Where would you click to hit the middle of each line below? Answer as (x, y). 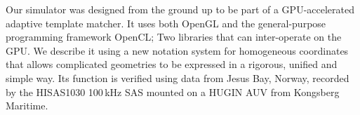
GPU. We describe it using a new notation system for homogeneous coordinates (177, 50)
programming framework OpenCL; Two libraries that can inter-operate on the (174, 37)
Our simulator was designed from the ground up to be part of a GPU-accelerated (180, 9)
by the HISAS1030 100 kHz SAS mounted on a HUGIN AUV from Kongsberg (173, 92)
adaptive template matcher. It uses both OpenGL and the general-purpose (166, 23)
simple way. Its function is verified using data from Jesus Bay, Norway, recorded (178, 77)
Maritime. (27, 106)
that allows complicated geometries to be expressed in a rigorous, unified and (172, 64)
